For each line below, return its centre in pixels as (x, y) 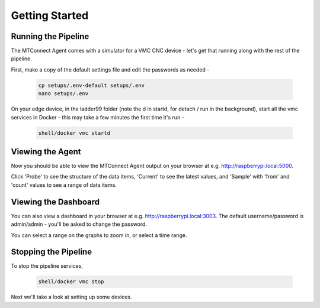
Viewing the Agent (46, 152)
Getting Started (50, 15)
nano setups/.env (63, 94)
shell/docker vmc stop (71, 282)
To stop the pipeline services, (47, 266)
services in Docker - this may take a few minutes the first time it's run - (98, 117)
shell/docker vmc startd (74, 133)
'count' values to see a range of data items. (64, 185)
